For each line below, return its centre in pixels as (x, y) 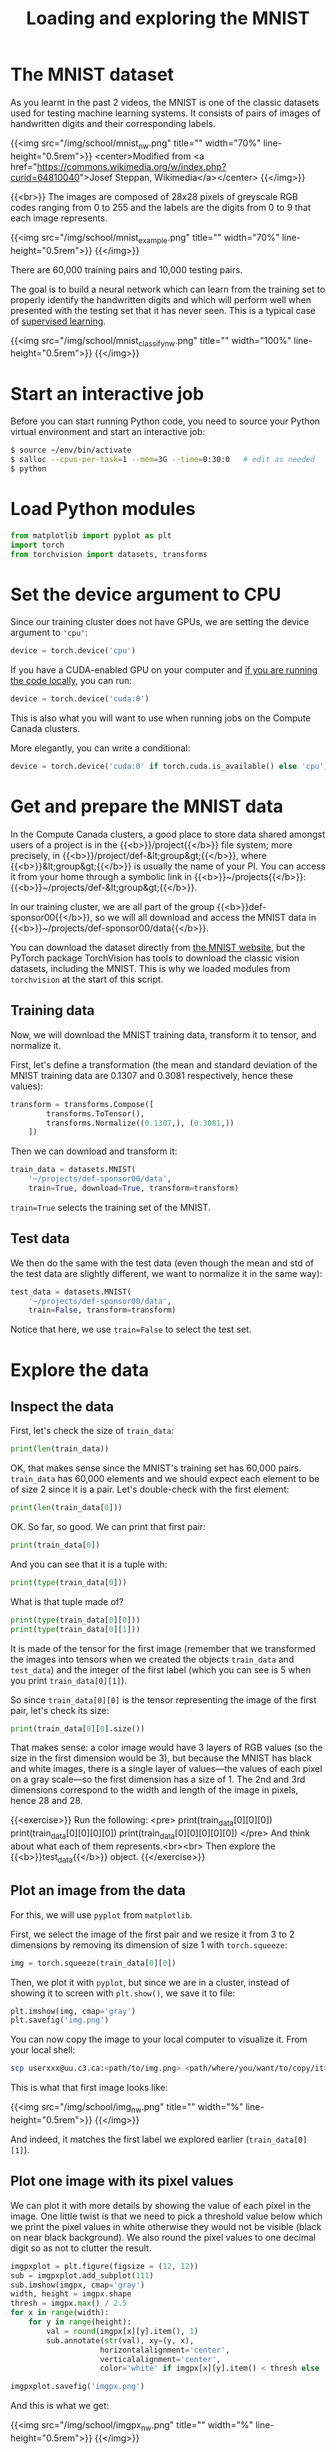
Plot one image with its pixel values (122, 2181)
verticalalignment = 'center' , (160, 2359)
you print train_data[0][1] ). (69, 1680)
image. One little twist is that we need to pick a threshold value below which (166, 2216)
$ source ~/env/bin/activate (71, 450)
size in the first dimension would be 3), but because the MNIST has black (161, 1758)
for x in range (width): (60, 2313)
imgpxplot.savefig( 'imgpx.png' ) (77, 2387)
